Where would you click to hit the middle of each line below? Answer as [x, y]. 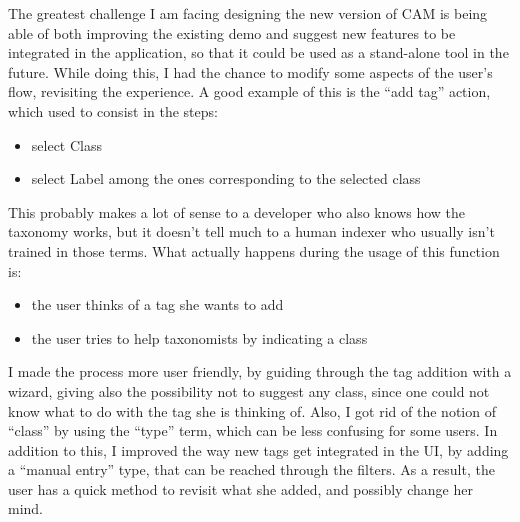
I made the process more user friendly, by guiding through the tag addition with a [260, 371]
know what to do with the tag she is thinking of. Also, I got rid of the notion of [252, 410]
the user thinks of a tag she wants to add [157, 304]
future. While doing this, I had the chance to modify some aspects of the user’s [250, 71]
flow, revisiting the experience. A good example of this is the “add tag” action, [249, 91]
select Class [66, 144]
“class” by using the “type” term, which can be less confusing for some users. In [253, 430]
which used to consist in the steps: [113, 110]
